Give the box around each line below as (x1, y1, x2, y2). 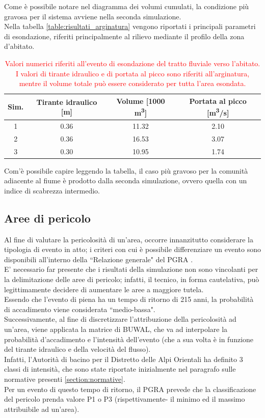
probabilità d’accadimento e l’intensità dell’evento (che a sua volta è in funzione (4, 333, 254, 344)
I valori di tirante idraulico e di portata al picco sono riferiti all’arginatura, (15, 68, 250, 78)
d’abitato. (4, 41, 35, 51)
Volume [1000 (116, 95, 165, 106)
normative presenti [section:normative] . (4, 373, 125, 384)
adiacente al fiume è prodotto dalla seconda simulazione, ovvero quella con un (4, 175, 247, 186)
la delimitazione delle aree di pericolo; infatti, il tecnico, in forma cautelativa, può (4, 273, 259, 284)
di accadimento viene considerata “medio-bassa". (4, 303, 155, 314)
